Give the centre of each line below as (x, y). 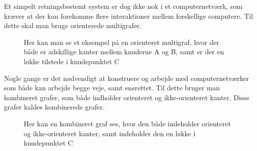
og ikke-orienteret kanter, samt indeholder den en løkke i (110, 133)
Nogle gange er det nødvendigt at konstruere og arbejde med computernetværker (127, 78)
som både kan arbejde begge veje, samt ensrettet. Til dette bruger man (112, 88)
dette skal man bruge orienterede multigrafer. (73, 25)
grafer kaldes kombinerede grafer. (54, 107)
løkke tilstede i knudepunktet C (72, 61)
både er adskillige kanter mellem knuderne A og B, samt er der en (124, 52)
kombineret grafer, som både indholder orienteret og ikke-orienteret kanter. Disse (127, 97)
